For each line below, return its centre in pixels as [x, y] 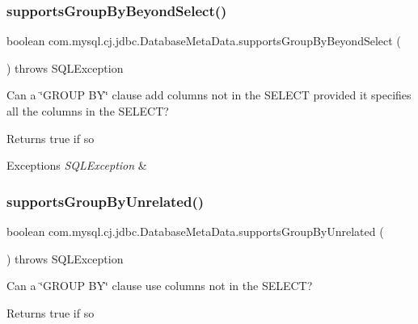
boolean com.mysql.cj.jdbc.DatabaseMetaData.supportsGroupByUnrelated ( [195, 231]
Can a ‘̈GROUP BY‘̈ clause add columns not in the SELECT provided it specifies [209, 95]
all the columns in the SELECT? [88, 111]
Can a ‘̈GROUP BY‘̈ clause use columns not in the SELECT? [160, 286]
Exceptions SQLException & [77, 165]
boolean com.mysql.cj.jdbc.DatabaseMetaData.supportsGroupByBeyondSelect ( [204, 41]
